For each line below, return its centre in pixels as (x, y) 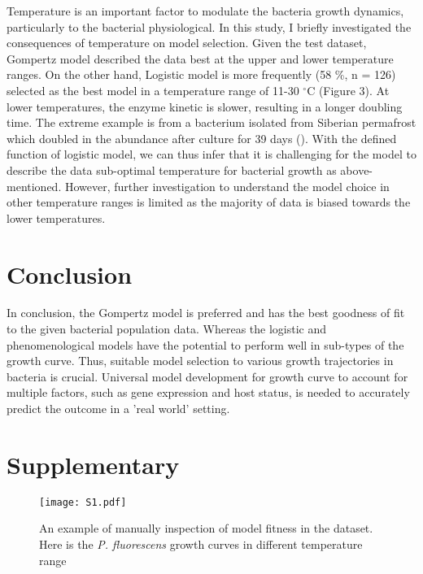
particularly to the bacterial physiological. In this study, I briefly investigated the (209, 26)
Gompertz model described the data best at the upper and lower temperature (200, 58)
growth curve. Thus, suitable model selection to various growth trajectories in (200, 361)
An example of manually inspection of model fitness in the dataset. (206, 528)
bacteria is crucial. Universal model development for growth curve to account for (207, 376)
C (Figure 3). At (348, 90)
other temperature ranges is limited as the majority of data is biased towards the (209, 202)
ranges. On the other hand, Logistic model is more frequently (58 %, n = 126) (201, 74)
